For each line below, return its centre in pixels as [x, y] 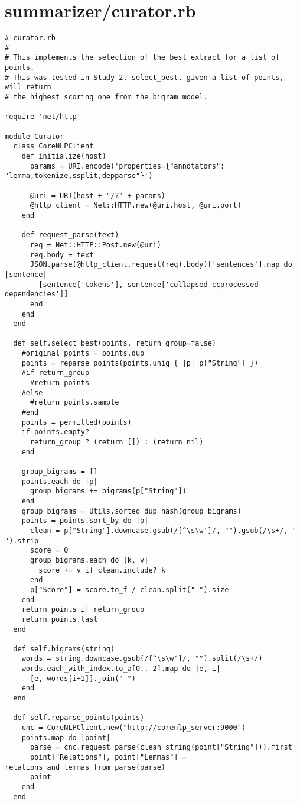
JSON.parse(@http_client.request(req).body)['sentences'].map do [161, 265]
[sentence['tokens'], [81, 284]
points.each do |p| [60, 481]
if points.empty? [56, 432]
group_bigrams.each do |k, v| [89, 560]
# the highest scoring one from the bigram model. [106, 97]
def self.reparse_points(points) [79, 718]
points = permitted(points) [76, 422]
